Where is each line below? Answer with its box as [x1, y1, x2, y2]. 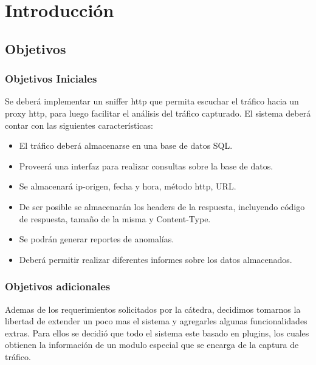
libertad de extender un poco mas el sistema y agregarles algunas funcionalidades [5, 315, 307, 327]
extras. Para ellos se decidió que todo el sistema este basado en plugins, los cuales [5, 326, 309, 339]
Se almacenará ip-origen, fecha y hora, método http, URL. [19, 180, 236, 193]
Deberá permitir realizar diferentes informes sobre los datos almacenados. [19, 253, 292, 265]
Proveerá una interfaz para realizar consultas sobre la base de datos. [19, 159, 273, 172]
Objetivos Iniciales [5, 71, 97, 86]
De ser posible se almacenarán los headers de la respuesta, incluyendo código [19, 200, 305, 213]
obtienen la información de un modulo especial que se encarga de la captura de [5, 338, 299, 351]
